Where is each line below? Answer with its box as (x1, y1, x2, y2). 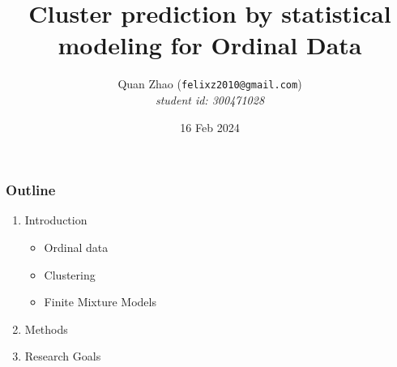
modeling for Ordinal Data (58, 28, 362, 62)
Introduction (24, 211, 88, 228)
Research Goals (24, 348, 101, 365)
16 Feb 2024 (180, 118, 240, 135)
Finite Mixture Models (44, 293, 156, 310)
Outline (6, 180, 56, 200)
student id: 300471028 (155, 91, 265, 108)
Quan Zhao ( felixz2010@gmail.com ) (117, 75, 302, 92)
